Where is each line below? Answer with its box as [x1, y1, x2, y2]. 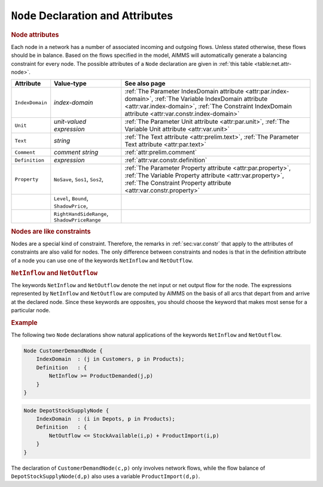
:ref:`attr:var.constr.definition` [124, 156, 208, 165]
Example [11, 318, 38, 327]
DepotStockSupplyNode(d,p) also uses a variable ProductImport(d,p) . [11, 473, 200, 480]
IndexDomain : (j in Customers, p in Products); [36, 356, 185, 363]
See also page [124, 80, 166, 88]
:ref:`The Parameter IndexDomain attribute [124, 87, 244, 96]
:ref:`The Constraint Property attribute [124, 179, 231, 187]
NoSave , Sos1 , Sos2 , [54, 175, 104, 184]
